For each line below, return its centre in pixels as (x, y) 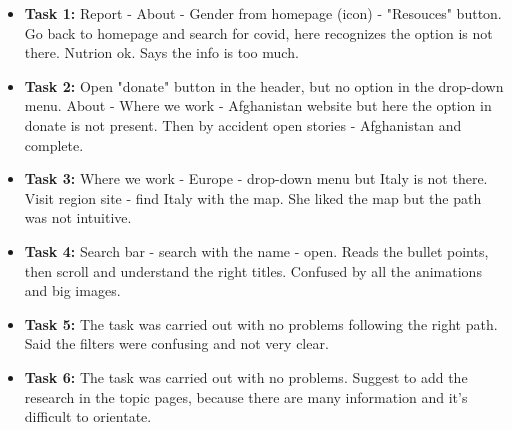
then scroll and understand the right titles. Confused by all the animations (253, 270)
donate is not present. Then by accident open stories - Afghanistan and (243, 124)
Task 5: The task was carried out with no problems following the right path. (261, 323)
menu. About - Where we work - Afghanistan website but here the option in (258, 105)
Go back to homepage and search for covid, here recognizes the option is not (258, 32)
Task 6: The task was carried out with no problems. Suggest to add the (246, 376)
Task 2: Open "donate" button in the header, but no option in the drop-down (264, 85)
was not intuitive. (78, 217)
